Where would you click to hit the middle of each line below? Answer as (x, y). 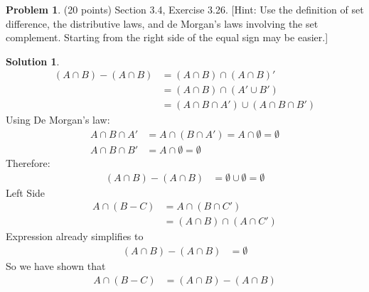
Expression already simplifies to (75, 236)
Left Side (26, 192)
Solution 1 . (33, 61)
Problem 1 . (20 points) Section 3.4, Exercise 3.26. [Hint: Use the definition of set (185, 9)
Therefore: (28, 163)
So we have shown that (56, 266)
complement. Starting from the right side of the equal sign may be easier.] (167, 37)
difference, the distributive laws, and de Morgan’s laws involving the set (162, 23)
